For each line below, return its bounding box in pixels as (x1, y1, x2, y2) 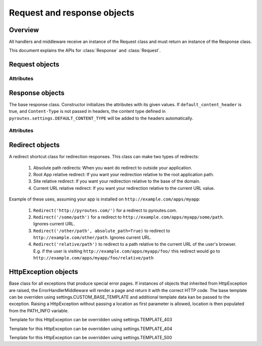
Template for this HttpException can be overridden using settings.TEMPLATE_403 (9, 317, 172, 323)
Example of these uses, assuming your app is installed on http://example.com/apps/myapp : (9, 196, 201, 202)
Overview (9, 26, 39, 34)
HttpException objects (9, 268, 79, 276)
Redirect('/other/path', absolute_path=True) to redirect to (33, 228, 170, 234)
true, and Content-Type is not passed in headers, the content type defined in (9, 109, 166, 114)
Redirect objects (9, 141, 60, 149)
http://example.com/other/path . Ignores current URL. (33, 235, 152, 240)
